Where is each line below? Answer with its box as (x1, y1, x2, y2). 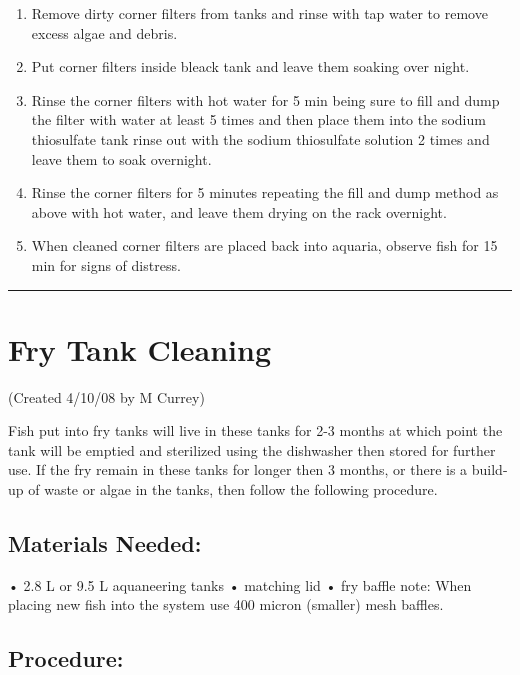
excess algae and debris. (31, 22, 178, 43)
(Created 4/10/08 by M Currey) (8, 386, 205, 407)
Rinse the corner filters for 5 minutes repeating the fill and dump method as (31, 182, 499, 203)
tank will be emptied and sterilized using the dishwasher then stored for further (8, 439, 496, 460)
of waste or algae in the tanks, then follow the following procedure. (28, 479, 438, 500)
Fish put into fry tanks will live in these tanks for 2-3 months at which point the (8, 420, 503, 441)
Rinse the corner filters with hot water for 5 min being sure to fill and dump (31, 89, 500, 110)
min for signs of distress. (31, 254, 181, 275)
